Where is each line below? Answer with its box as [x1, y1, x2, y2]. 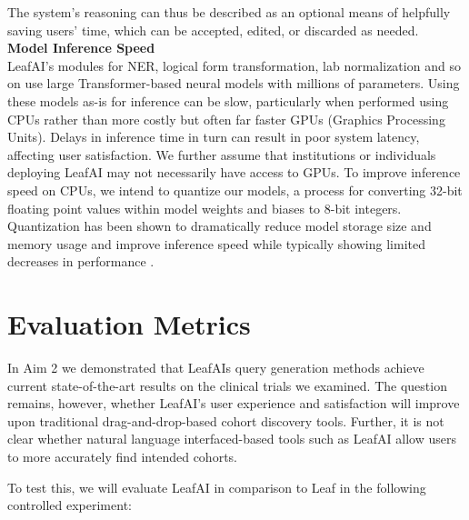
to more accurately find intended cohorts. [7, 447, 237, 465]
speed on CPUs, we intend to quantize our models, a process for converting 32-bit [7, 180, 463, 199]
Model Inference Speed [7, 38, 155, 57]
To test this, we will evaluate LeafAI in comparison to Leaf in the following [7, 477, 426, 496]
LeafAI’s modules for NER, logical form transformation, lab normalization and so [7, 55, 461, 75]
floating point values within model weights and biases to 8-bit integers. [7, 198, 402, 217]
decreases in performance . [7, 252, 155, 271]
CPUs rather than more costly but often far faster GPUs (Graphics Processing [7, 109, 445, 128]
